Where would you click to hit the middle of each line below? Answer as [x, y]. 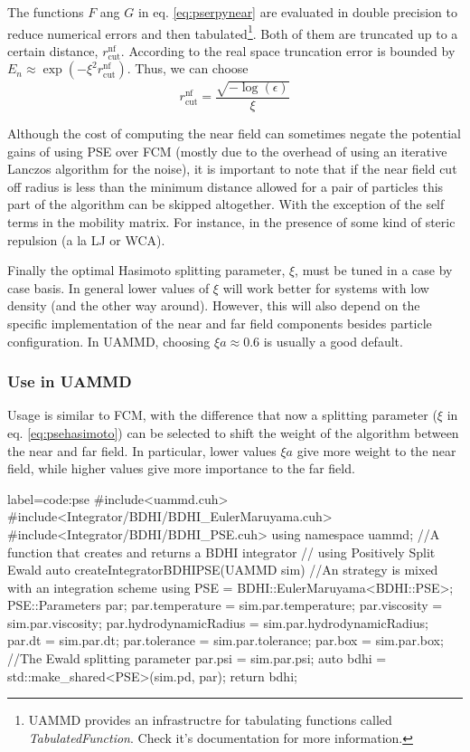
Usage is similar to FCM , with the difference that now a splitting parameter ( [222, 415]
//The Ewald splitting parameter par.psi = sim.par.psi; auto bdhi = [197, 658]
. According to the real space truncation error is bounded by [288, 50]
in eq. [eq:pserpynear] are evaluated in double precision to [298, 12]
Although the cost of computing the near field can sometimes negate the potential [234, 133]
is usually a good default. [333, 341]
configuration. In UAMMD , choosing [109, 341]
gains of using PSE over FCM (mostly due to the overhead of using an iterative [227, 151]
